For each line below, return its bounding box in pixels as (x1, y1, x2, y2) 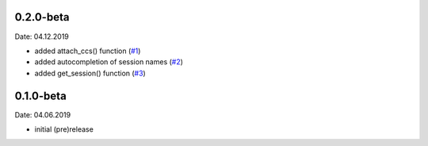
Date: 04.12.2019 (14, 32, 69, 41)
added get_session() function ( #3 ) (34, 68, 146, 78)
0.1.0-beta (14, 89, 67, 102)
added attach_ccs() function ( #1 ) (34, 46, 141, 56)
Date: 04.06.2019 (14, 109, 71, 119)
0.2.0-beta (14, 10, 70, 24)
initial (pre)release (34, 124, 94, 134)
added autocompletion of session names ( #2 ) (34, 57, 184, 67)
